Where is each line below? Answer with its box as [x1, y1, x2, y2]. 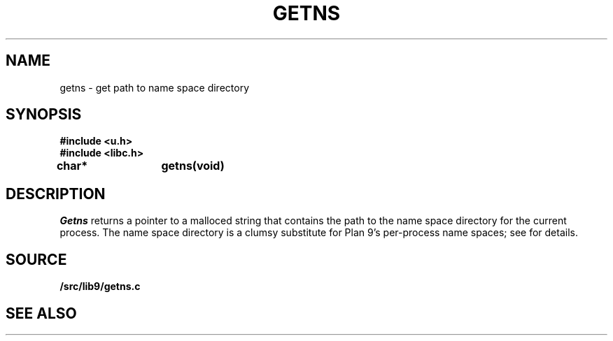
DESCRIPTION [6, 184, 106, 203]
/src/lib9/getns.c [59, 280, 141, 293]
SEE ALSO [6, 304, 77, 322]
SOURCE [6, 250, 67, 268]
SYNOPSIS [6, 106, 82, 124]
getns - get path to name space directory [59, 81, 250, 94]
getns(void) [161, 159, 225, 173]
